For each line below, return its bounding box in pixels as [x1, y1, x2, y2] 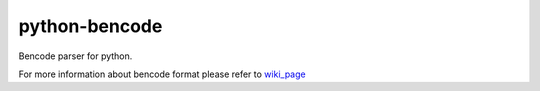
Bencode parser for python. [18, 50, 133, 62]
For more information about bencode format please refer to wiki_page [18, 68, 306, 80]
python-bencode [18, 15, 163, 37]
